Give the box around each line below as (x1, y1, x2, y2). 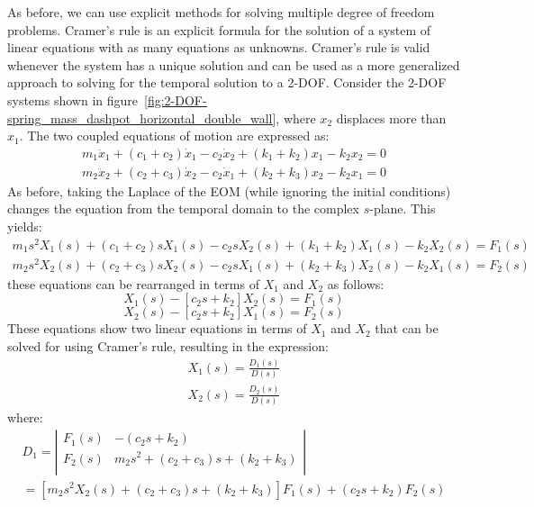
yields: (7, 217, 42, 235)
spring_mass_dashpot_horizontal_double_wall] (7, 108, 276, 127)
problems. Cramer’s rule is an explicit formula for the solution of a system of (7, 20, 431, 39)
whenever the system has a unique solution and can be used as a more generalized (7, 55, 460, 74)
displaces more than (336, 108, 447, 127)
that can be (375, 319, 439, 338)
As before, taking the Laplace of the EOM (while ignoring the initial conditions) (7, 181, 451, 200)
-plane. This (369, 199, 436, 218)
